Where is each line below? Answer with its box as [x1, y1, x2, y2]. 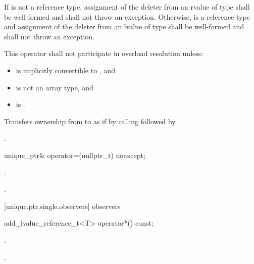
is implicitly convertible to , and [16, 65, 115, 75]
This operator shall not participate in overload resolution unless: [4, 48, 204, 59]
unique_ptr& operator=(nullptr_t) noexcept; [4, 149, 145, 160]
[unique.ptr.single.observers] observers [4, 200, 121, 211]
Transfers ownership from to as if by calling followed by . [4, 116, 180, 126]
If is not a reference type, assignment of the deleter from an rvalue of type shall [4, 2, 250, 12]
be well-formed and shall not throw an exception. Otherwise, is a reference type [4, 11, 250, 22]
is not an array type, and [16, 82, 93, 92]
